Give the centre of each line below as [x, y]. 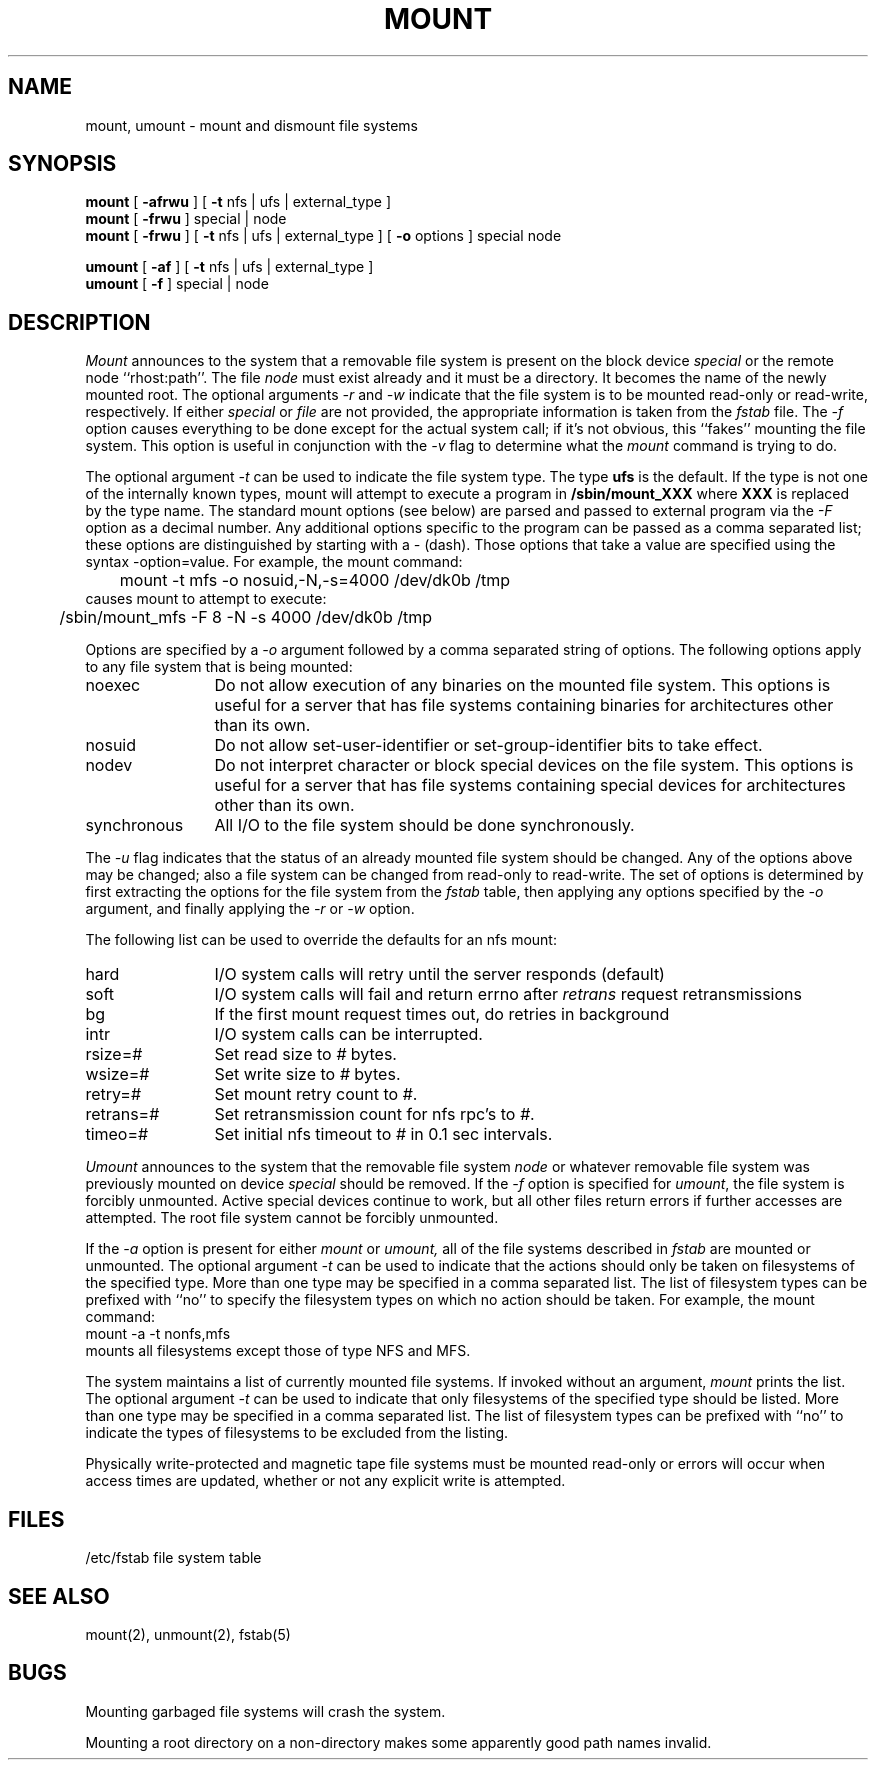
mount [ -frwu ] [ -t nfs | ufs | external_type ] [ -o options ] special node [323, 236]
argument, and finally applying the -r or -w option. [250, 909]
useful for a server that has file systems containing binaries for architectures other [524, 705]
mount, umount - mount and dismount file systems [251, 125]
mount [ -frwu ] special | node [186, 219]
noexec [113, 685]
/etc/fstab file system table [173, 1558]
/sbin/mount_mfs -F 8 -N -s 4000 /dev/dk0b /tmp [246, 617]
